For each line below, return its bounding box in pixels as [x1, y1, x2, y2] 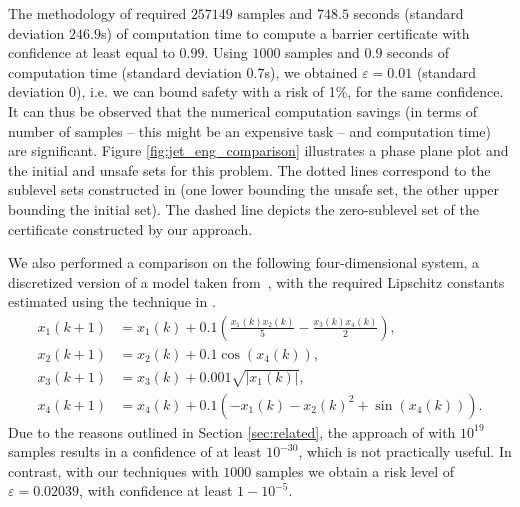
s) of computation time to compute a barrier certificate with [100, 22, 470, 43]
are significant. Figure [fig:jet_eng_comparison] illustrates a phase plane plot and [8, 140, 509, 161]
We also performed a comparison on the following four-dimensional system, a [8, 252, 480, 273]
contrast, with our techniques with [8, 460, 219, 481]
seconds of [387, 42, 450, 63]
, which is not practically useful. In [298, 441, 512, 462]
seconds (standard [353, 3, 464, 23]
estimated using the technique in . [8, 291, 216, 312]
